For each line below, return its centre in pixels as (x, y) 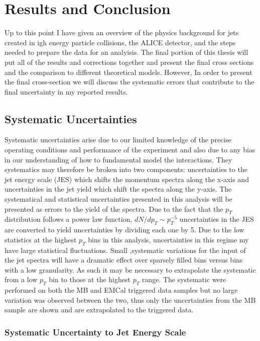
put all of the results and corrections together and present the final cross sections (129, 62)
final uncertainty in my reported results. (66, 91)
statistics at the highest (41, 239)
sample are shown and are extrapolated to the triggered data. (99, 310)
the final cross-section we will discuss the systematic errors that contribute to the (129, 82)
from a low (21, 279)
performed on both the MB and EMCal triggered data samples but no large (121, 290)
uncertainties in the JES (217, 219)
